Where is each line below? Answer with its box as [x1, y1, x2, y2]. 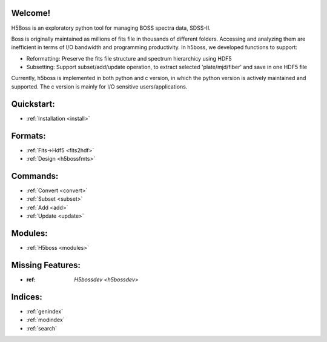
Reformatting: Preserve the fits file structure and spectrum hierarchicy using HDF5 [26, 55, 233, 62]
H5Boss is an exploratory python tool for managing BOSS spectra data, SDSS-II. [11, 24, 211, 32]
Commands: [11, 170, 59, 181]
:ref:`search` [26, 324, 58, 332]
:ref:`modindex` [26, 316, 65, 324]
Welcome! [11, 8, 51, 18]
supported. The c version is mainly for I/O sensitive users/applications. [11, 82, 188, 90]
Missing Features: [11, 260, 81, 270]
